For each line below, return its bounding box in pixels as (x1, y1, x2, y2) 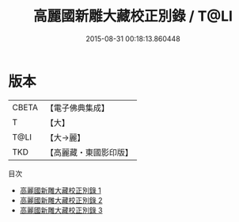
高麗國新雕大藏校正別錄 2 (19, 195, 103, 205)
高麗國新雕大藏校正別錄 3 (19, 205, 103, 215)
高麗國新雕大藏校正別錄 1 (19, 186, 101, 195)
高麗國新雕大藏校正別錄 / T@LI (32, 7, 233, 25)
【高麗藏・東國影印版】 (45, 147, 133, 158)
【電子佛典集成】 (45, 102, 109, 113)
